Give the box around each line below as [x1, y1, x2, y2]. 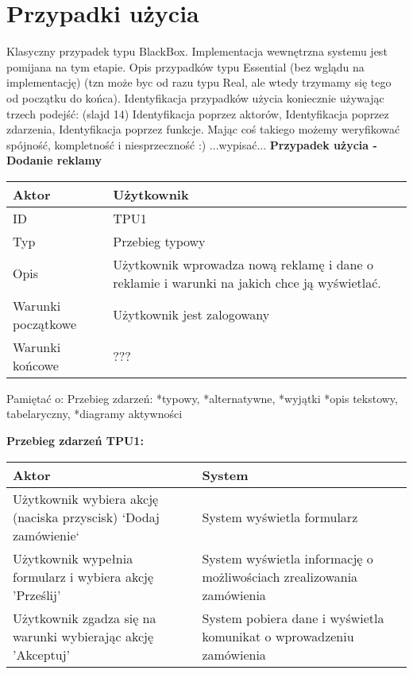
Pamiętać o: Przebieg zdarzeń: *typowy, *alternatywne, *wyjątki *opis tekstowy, [6, 389, 398, 406]
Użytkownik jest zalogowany [113, 305, 270, 324]
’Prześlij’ [13, 585, 61, 604]
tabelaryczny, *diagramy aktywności [6, 405, 183, 422]
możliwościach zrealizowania [202, 567, 358, 586]
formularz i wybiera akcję [13, 567, 154, 586]
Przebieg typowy [113, 231, 206, 250]
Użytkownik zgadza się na [13, 608, 156, 627]
